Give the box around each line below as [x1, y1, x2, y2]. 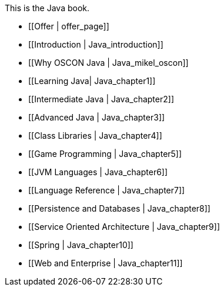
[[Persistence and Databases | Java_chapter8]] [28, 203, 210, 213]
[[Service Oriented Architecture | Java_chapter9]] [28, 222, 220, 232]
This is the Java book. [5, 3, 90, 13]
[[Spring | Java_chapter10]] [28, 240, 133, 250]
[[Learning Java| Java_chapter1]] [28, 76, 156, 86]
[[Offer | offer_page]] [28, 21, 109, 31]
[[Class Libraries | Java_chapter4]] [28, 131, 162, 141]
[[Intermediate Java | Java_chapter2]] [28, 94, 175, 104]
